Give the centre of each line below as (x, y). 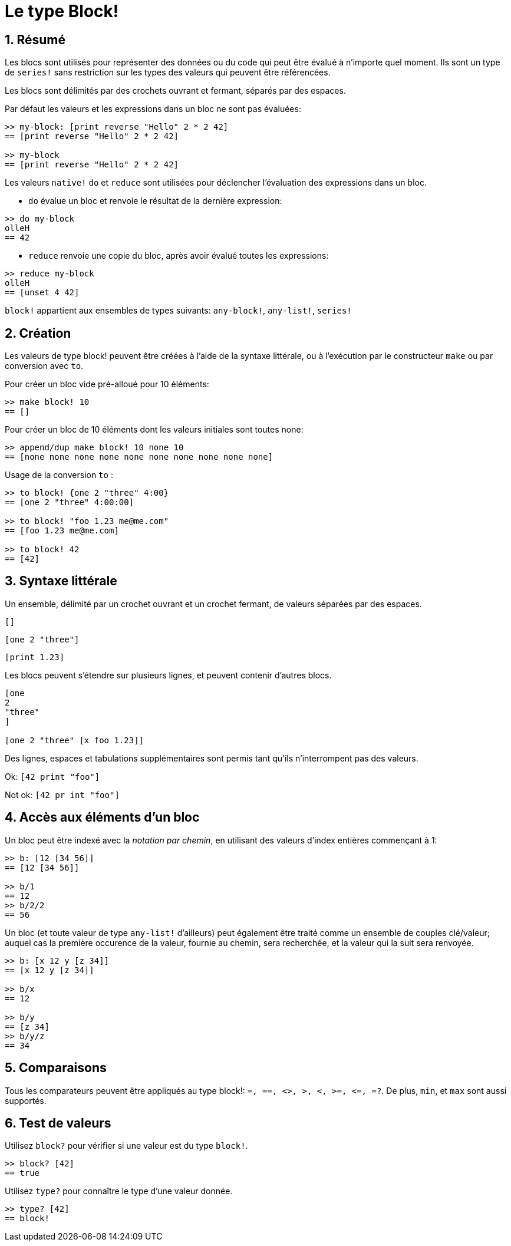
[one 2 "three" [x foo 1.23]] (75, 740)
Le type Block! (62, 11)
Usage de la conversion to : (59, 475)
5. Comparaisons (56, 1068)
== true (22, 1173)
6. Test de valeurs (58, 1123)
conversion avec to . (44, 366)
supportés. (26, 1100)
